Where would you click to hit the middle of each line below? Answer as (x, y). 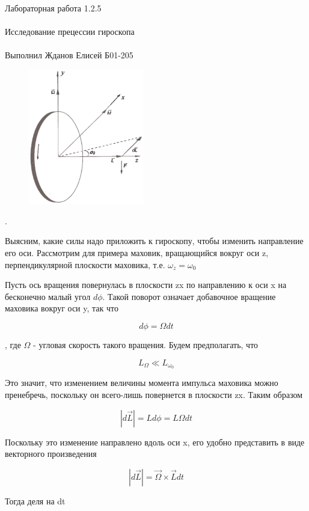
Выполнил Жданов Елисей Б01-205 (69, 55)
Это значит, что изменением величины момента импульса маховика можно (142, 383)
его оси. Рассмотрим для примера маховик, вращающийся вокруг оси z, (137, 253)
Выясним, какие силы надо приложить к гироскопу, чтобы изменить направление (154, 241)
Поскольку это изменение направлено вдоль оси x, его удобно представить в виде (155, 442)
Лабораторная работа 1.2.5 (53, 8)
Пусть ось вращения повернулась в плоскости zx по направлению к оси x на (146, 285)
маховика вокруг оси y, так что (62, 308)
